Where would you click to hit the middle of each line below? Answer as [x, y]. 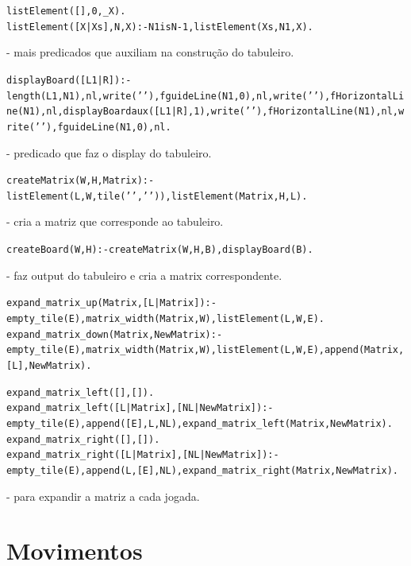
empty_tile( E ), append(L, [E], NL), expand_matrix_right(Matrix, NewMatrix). [203, 470]
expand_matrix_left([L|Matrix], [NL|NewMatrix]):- [140, 408]
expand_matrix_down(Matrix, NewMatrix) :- [115, 334]
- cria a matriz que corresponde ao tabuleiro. [115, 221]
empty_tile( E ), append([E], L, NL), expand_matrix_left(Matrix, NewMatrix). [200, 423]
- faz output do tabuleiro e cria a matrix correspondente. [144, 275]
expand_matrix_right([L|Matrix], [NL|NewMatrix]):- [143, 455]
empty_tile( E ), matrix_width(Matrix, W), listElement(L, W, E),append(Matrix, [205, 350]
